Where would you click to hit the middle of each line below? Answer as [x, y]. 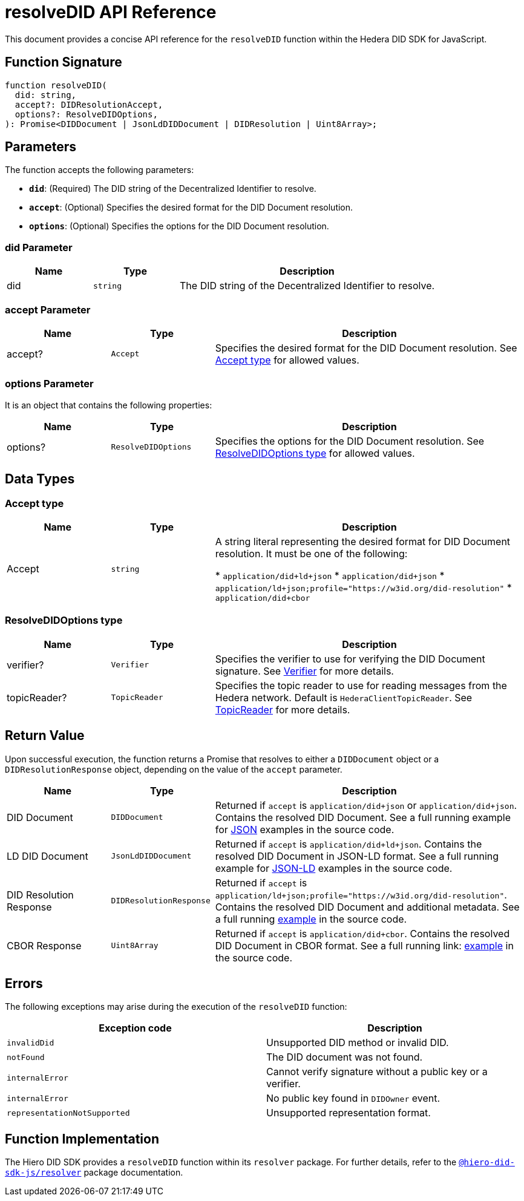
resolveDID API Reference [111, 12]
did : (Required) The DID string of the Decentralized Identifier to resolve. [173, 189]
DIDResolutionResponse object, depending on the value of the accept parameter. [174, 769]
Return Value [45, 736]
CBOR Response [44, 945]
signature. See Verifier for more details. [304, 671]
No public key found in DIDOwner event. [353, 1098]
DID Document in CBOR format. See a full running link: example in [364, 945]
